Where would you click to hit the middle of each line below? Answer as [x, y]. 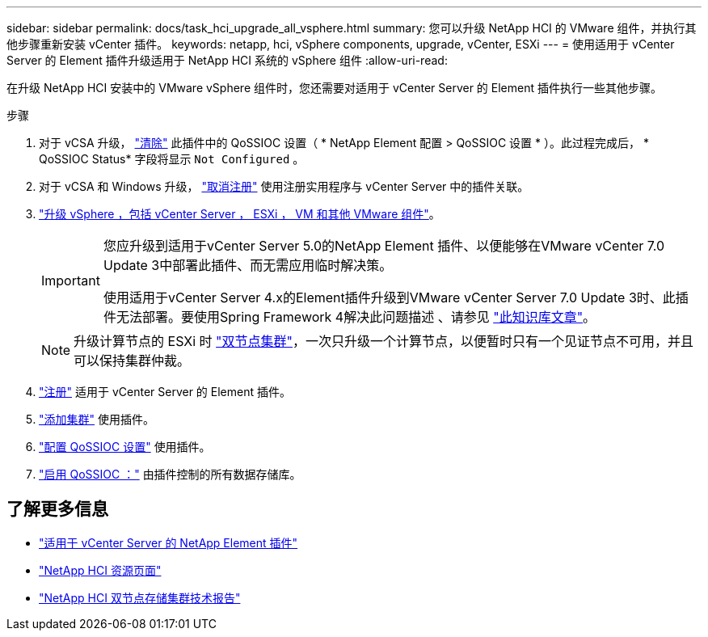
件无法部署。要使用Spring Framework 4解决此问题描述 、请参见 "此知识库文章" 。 [350, 317]
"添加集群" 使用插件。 [97, 419]
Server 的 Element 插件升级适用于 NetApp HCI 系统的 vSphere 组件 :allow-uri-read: [227, 60]
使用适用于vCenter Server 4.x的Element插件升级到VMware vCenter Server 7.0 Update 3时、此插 [396, 297]
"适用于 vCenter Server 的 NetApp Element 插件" [169, 542]
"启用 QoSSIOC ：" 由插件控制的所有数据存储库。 [170, 474]
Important [71, 281]
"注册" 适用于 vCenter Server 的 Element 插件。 [165, 392]
